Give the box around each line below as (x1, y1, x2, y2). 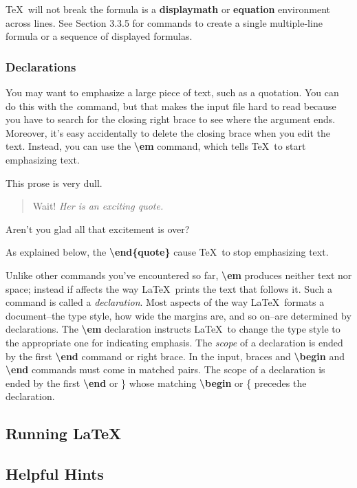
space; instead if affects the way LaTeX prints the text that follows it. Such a (6, 281, 333, 296)
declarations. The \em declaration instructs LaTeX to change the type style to (6, 322, 340, 336)
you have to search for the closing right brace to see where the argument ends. (6, 112, 336, 126)
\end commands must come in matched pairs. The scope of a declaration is (6, 362, 325, 377)
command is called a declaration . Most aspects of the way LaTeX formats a (6, 295, 325, 309)
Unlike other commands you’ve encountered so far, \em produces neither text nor (6, 267, 352, 282)
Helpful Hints (6, 463, 104, 485)
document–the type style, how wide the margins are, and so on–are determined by (6, 308, 351, 322)
